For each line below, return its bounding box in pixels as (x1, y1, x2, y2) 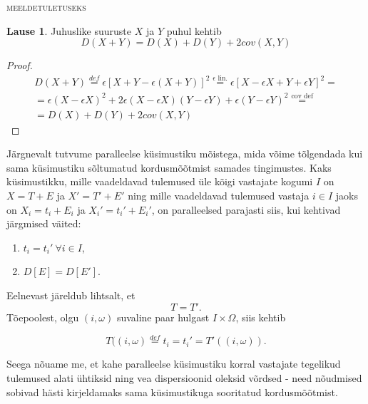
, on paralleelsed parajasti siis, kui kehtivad (151, 202, 341, 217)
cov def (291, 92, 313, 100)
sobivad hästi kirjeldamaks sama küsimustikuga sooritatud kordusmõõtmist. (6, 384, 338, 399)
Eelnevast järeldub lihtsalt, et (6, 287, 136, 302)
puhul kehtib (166, 23, 222, 38)
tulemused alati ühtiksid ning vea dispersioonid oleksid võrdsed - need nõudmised (6, 370, 362, 385)
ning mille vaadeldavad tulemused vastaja (128, 187, 310, 202)
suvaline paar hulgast (116, 309, 210, 324)
